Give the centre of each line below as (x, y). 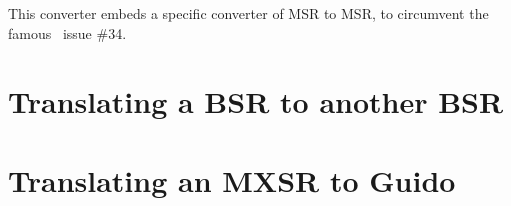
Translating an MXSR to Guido (232, 179)
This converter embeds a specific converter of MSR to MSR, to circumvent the (248, 13)
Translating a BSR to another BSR (256, 101)
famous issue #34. (67, 32)
